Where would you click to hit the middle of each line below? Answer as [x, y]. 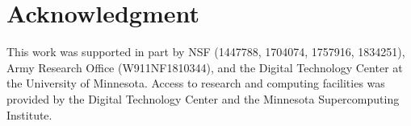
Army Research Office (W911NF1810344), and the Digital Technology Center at [205, 67]
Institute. [29, 114]
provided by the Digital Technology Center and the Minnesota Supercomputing [203, 98]
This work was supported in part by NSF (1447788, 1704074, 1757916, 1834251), [206, 52]
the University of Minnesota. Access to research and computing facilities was [196, 83]
